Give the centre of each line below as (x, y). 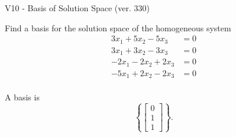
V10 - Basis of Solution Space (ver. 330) (77, 8)
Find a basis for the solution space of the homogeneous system (118, 27)
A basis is (22, 97)
